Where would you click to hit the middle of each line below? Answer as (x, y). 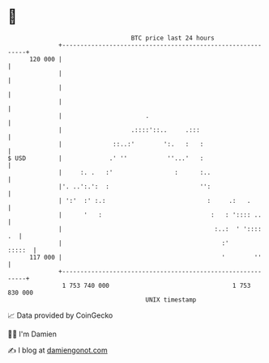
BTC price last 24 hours (173, 38)
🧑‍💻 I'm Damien (32, 334)
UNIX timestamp (171, 300)
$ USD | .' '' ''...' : (106, 158)
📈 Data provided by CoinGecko (60, 315)
